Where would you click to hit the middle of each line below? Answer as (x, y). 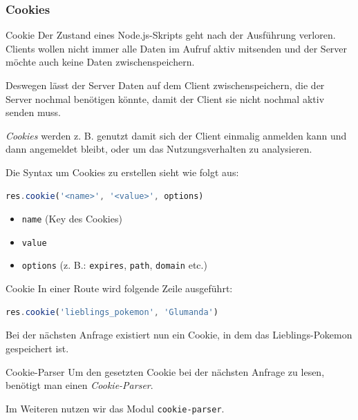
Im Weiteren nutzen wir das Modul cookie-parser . (115, 408)
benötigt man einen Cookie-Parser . (79, 385)
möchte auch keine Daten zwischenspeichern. (100, 62)
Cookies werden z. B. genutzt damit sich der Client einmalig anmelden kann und (176, 135)
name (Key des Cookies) (72, 219)
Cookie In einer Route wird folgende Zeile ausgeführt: (119, 288)
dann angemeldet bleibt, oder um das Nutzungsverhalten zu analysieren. (159, 149)
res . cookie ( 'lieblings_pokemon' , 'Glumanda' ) (112, 312)
